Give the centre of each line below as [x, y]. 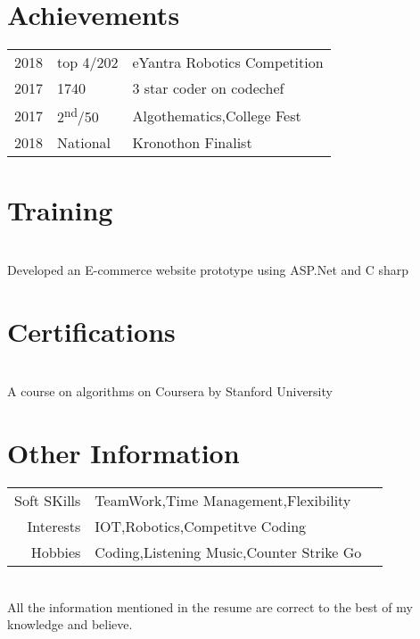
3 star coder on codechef [208, 88]
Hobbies [56, 552]
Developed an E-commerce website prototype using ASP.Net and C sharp [208, 270]
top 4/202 [88, 62]
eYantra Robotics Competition [228, 62]
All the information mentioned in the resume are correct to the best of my [210, 606]
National [84, 143]
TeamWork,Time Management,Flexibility [223, 501]
